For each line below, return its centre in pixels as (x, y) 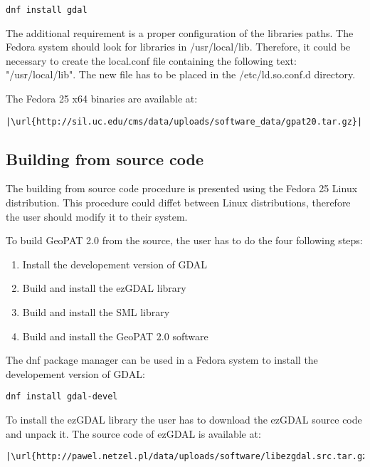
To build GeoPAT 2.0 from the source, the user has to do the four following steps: (184, 240)
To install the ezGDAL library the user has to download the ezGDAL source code (184, 420)
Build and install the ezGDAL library (104, 288)
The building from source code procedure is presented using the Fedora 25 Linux (182, 188)
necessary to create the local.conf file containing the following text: (151, 60)
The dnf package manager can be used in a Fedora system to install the (162, 360)
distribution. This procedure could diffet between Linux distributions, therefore (178, 203)
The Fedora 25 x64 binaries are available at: (102, 99)
